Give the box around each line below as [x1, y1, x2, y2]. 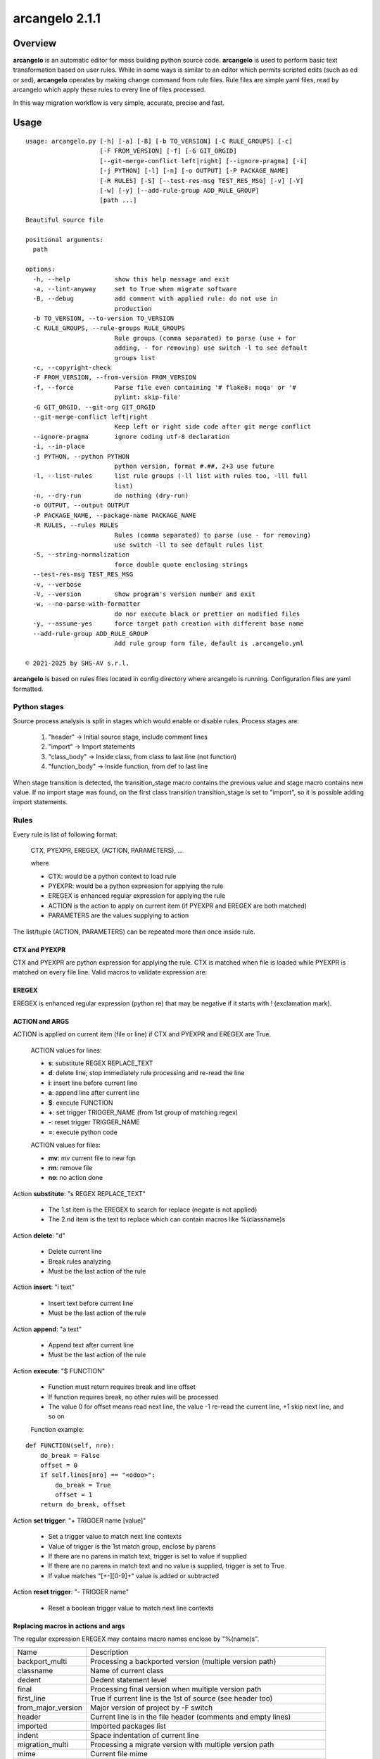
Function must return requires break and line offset [48, 1383, 196, 1391]
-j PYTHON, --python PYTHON [32, 452, 130, 460]
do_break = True [55, 1481, 111, 1489]
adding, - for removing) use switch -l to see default [114, 344, 308, 352]
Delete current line [48, 1247, 102, 1256]
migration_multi [17, 1740, 69, 1750]
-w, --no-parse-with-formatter [32, 600, 141, 608]
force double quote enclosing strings [114, 560, 248, 569]
